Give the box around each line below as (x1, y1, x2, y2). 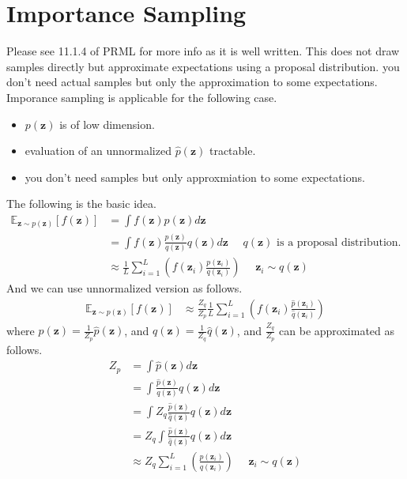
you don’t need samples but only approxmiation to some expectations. (24, 168, 365, 185)
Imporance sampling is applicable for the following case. (6, 89, 277, 105)
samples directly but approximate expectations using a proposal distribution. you (6, 58, 400, 74)
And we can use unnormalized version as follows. (6, 280, 243, 296)
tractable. (209, 142, 256, 159)
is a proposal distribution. (277, 236, 401, 248)
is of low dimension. (59, 115, 155, 132)
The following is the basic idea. (6, 195, 156, 212)
